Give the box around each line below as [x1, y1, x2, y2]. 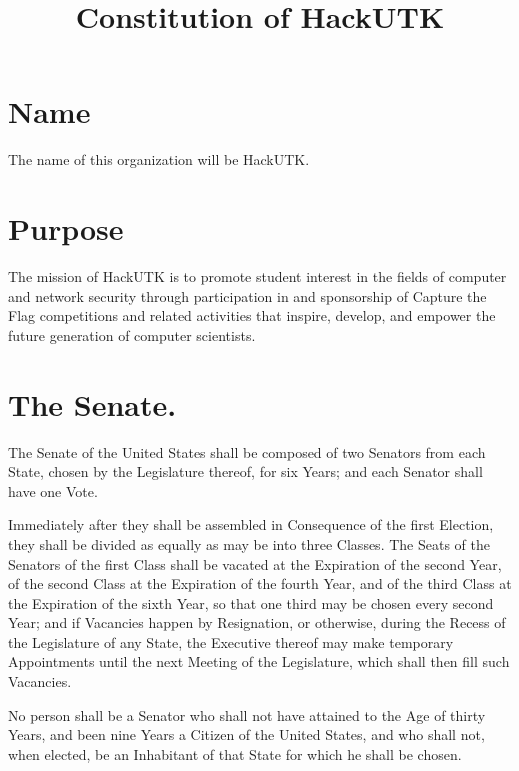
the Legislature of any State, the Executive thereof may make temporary [8, 631, 454, 652]
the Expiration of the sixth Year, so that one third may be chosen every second [8, 592, 494, 613]
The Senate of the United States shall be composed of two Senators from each [8, 441, 486, 462]
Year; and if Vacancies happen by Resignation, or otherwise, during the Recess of [8, 612, 506, 633]
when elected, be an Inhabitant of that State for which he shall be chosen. [8, 743, 462, 764]
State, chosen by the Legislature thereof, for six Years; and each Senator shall [8, 461, 483, 482]
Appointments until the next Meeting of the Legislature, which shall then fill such [8, 651, 510, 672]
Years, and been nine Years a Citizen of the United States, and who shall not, [8, 724, 485, 745]
